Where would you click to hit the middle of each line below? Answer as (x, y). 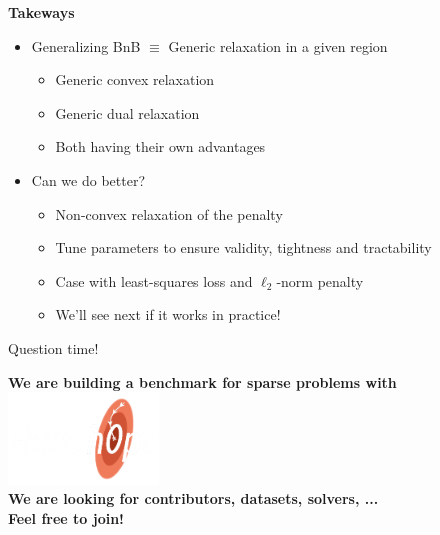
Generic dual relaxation (127, 112)
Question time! (53, 347)
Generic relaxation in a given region (278, 45)
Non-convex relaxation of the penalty (169, 213)
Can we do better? (88, 179)
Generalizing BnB (86, 45)
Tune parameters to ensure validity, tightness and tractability (243, 247)
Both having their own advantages (160, 146)
